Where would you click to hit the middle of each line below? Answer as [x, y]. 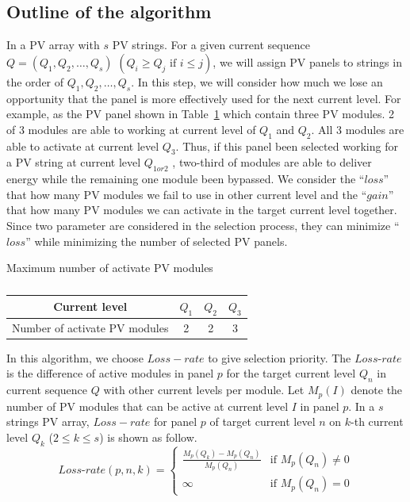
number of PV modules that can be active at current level [148, 406]
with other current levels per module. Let [204, 390]
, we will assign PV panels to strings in [307, 61]
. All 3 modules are [358, 129]
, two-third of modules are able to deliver [272, 162]
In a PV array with [53, 45]
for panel [175, 422]
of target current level [262, 422]
